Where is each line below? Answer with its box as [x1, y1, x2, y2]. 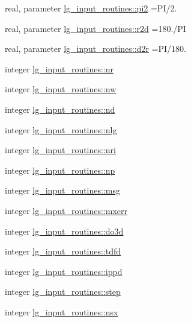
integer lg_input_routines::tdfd [5, 245, 121, 257]
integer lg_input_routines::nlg [5, 123, 117, 136]
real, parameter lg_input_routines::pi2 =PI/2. [5, 2, 177, 14]
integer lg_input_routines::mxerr [5, 204, 128, 216]
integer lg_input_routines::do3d [5, 224, 124, 237]
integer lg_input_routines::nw [5, 83, 117, 95]
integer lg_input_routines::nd [5, 103, 115, 115]
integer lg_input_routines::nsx [5, 305, 118, 318]
